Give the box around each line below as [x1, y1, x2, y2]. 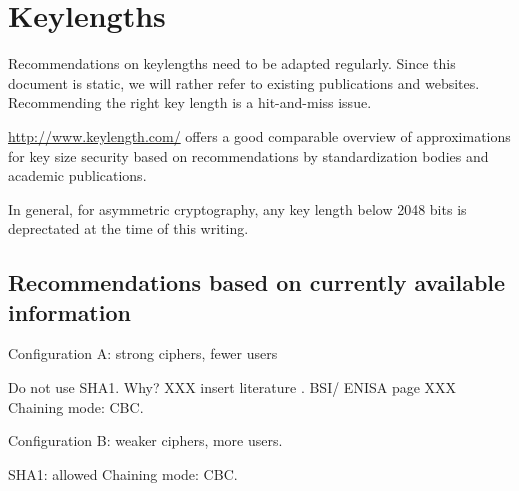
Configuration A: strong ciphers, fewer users [8, 343, 278, 364]
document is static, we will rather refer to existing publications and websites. [8, 72, 480, 93]
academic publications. [8, 165, 147, 186]
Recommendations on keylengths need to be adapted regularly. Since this [8, 53, 456, 74]
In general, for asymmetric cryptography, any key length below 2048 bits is [8, 198, 467, 219]
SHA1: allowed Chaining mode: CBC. [8, 463, 238, 484]
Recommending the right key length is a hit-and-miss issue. [8, 92, 372, 113]
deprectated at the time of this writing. [8, 218, 249, 239]
